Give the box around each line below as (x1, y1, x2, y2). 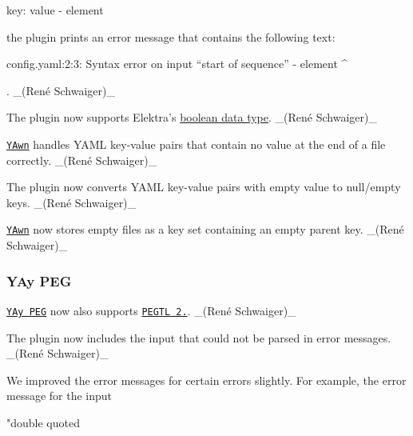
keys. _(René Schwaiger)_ (6, 194, 137, 210)
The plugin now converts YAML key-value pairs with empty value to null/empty (6, 178, 401, 195)
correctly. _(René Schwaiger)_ (6, 151, 157, 168)
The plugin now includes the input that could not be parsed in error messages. (6, 329, 391, 346)
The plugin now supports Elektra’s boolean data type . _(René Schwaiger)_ (6, 109, 377, 126)
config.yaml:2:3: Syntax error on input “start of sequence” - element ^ (6, 55, 348, 72)
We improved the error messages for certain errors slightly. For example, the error (6, 371, 407, 388)
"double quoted (6, 414, 80, 430)
